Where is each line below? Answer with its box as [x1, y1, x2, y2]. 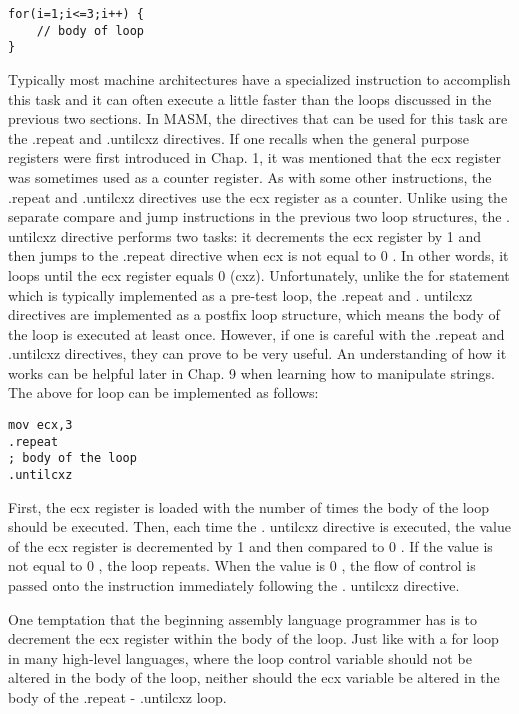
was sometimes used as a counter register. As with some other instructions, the [8, 166, 492, 187]
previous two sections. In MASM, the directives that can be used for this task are [8, 108, 508, 129]
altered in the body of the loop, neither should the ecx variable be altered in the [8, 667, 500, 688]
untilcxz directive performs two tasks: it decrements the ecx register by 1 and [8, 225, 482, 246]
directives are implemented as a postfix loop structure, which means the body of [8, 304, 500, 325]
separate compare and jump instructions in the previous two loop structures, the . [8, 206, 510, 227]
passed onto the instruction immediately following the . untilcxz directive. [8, 575, 460, 596]
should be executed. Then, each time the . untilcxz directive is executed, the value [8, 516, 511, 537]
